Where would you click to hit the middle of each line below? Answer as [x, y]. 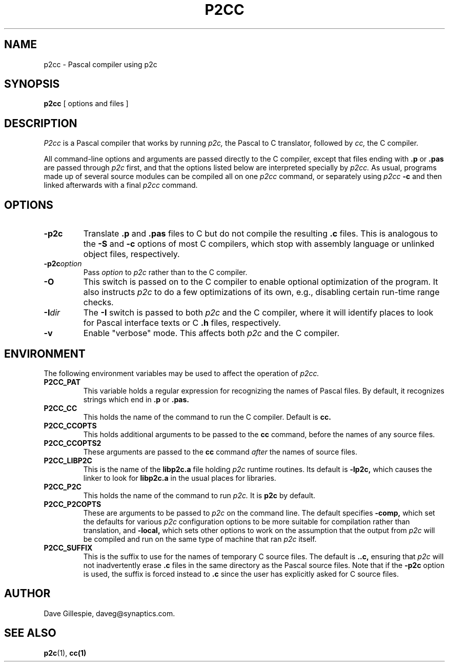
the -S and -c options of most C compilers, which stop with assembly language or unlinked [259, 244]
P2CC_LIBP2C [68, 460]
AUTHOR [27, 594]
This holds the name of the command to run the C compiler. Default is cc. [207, 417]
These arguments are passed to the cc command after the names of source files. [220, 452]
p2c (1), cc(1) [65, 653]
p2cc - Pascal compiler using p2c [100, 64]
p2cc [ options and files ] [86, 104]
